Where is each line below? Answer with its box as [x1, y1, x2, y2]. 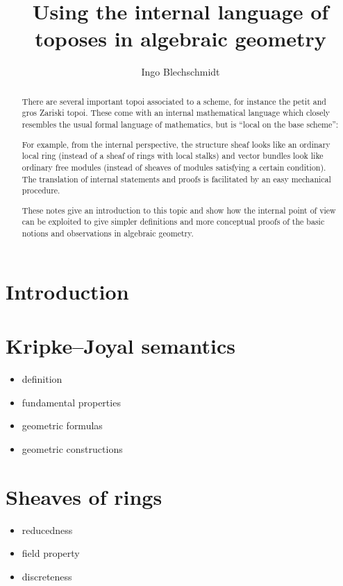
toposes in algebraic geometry [35, 24, 326, 53]
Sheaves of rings [6, 482, 162, 510]
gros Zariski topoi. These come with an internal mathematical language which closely [22, 107, 331, 119]
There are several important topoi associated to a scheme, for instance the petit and [22, 95, 326, 107]
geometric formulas [22, 418, 103, 433]
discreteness [22, 569, 72, 583]
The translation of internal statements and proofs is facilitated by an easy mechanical [22, 173, 331, 184]
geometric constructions [22, 441, 123, 456]
